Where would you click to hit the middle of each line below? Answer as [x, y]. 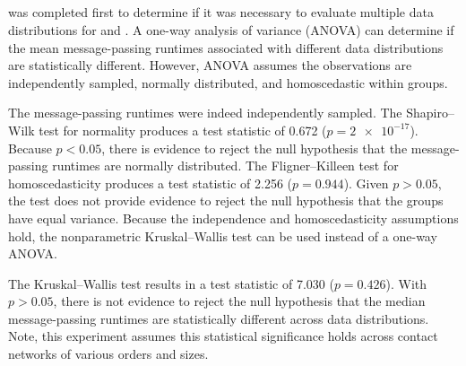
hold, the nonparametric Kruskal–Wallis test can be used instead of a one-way [223, 235]
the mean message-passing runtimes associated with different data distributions [226, 47]
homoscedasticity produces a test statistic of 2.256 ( [151, 183]
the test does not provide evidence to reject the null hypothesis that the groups [226, 200]
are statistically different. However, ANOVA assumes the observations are [210, 65]
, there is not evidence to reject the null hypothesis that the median [239, 301]
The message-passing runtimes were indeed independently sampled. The [205, 113]
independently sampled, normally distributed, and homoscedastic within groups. [228, 82]
